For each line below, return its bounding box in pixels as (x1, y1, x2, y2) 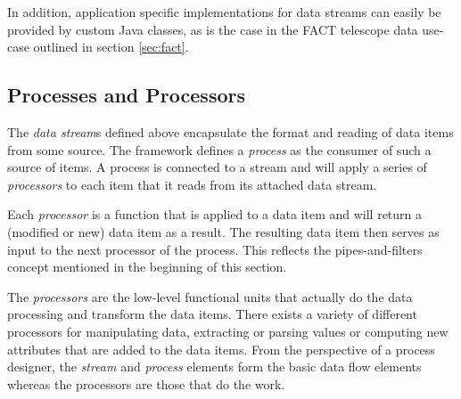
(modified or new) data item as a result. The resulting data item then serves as (7, 222, 440, 240)
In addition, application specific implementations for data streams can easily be (7, 3, 441, 20)
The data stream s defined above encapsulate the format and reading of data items (7, 122, 454, 141)
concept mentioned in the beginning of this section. (7, 257, 287, 276)
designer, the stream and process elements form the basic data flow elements (7, 357, 422, 376)
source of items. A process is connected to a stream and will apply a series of (7, 158, 427, 176)
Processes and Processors (7, 81, 245, 109)
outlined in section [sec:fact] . (33, 37, 189, 56)
